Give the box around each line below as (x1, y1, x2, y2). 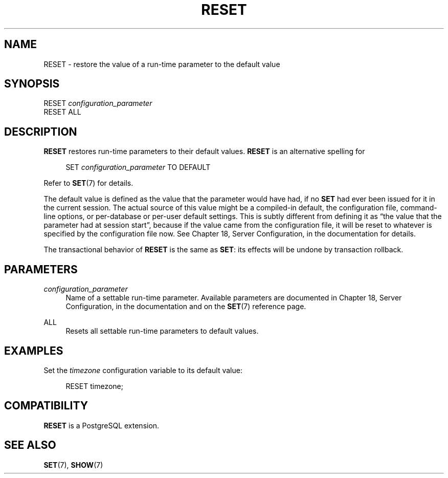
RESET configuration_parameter (43, 99, 152, 108)
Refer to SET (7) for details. (43, 179, 133, 188)
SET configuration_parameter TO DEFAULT (65, 163, 211, 172)
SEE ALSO (4, 439, 56, 452)
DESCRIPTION (4, 125, 77, 138)
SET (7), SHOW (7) (43, 460, 103, 469)
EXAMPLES (4, 344, 63, 357)
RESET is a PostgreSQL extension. (43, 421, 160, 430)
